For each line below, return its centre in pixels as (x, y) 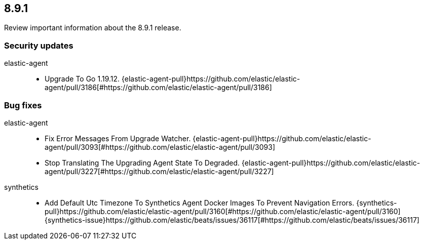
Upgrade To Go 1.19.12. (82, 79)
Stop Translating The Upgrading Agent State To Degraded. (142, 162)
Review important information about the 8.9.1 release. (93, 28)
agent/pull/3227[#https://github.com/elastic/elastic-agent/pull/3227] (159, 171)
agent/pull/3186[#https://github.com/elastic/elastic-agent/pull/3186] (158, 88)
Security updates (39, 45)
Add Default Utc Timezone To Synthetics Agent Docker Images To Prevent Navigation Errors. (200, 202)
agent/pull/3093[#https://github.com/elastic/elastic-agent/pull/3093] (160, 147)
